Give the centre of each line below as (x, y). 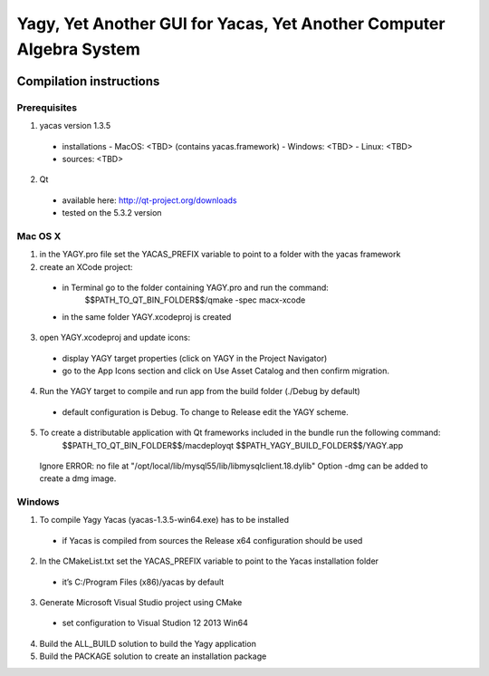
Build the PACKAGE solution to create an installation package (153, 656)
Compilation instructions (88, 81)
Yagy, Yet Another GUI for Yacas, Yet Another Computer (231, 24)
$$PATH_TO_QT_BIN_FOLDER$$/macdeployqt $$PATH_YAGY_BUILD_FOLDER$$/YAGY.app (232, 445)
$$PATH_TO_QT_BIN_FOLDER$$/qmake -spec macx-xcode (195, 300)
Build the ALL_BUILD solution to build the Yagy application (148, 643)
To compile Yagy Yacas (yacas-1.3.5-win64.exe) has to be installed (164, 520)
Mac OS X (39, 236)
